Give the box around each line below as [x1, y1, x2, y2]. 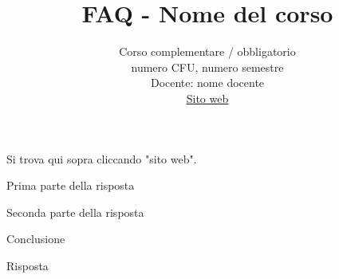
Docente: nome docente [150, 74, 265, 91]
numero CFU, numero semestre [131, 58, 284, 75]
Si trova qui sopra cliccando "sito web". [6, 150, 197, 167]
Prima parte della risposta [6, 177, 135, 194]
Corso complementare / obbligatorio [119, 43, 296, 60]
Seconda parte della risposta [6, 203, 144, 220]
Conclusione [6, 230, 65, 247]
